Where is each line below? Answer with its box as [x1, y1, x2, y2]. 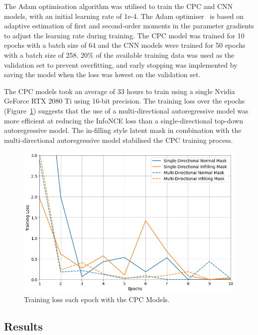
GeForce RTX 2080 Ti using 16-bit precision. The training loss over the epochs [4, 96, 245, 106]
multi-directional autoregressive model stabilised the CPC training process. [4, 134, 233, 145]
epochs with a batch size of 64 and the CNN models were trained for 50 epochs [4, 40, 246, 50]
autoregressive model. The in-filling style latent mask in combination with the [4, 125, 242, 135]
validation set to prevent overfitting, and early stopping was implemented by [4, 59, 238, 70]
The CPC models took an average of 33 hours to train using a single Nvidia [4, 86, 235, 96]
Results [4, 319, 43, 334]
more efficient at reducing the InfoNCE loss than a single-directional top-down [4, 115, 244, 125]
